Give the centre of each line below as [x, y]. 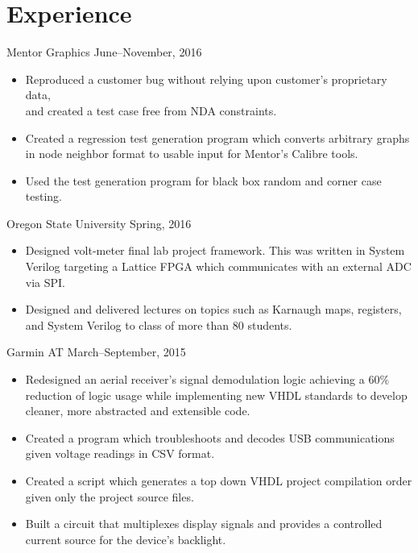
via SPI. [46, 282]
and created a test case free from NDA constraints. [151, 110]
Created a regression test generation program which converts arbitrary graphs [217, 137]
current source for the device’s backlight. [126, 539]
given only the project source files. [110, 496]
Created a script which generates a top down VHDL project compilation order [219, 480]
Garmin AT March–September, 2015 [96, 352]
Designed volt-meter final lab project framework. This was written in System [215, 250]
